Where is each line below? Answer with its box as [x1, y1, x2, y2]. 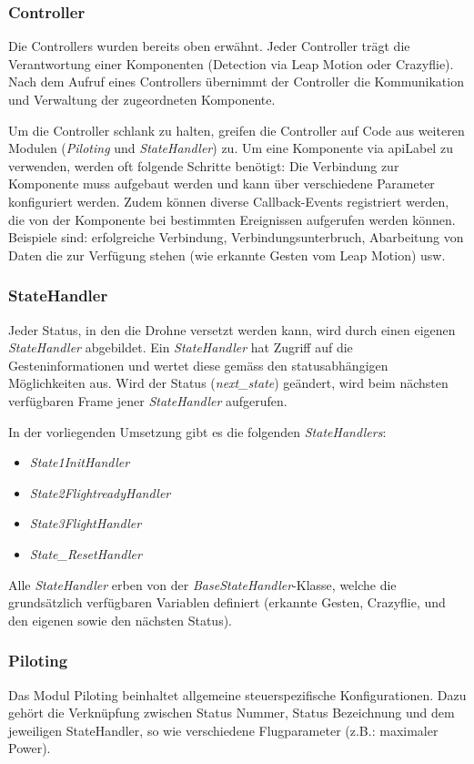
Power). [8, 739, 51, 758]
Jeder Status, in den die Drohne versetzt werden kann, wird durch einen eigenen [8, 320, 456, 339]
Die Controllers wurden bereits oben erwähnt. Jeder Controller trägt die [8, 36, 410, 56]
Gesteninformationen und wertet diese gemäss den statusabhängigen [8, 355, 388, 374]
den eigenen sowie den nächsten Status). [8, 610, 232, 629]
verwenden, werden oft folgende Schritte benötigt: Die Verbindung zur [8, 156, 399, 175]
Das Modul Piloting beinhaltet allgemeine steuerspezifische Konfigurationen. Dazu [8, 685, 467, 704]
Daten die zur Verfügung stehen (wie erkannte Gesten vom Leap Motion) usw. [8, 245, 446, 264]
